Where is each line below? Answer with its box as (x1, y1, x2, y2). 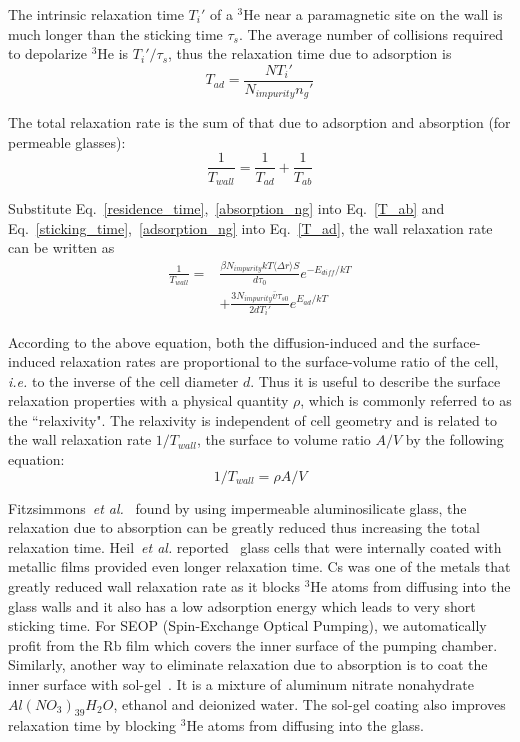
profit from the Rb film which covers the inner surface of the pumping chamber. (8, 634, 498, 655)
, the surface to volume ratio (196, 429, 371, 450)
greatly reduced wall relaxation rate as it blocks (8, 576, 300, 597)
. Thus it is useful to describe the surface (250, 370, 501, 391)
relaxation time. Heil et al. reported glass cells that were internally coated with (8, 536, 502, 557)
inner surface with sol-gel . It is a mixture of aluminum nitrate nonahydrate (8, 674, 474, 694)
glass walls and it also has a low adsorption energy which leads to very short (8, 595, 476, 616)
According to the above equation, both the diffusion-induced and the (8, 331, 429, 352)
